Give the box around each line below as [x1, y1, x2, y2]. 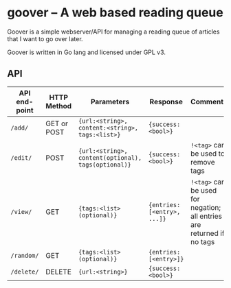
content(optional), [78, 154, 142, 162]
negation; [190, 202, 221, 212]
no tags [190, 237, 215, 246]
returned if [190, 228, 225, 238]
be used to [190, 149, 225, 158]
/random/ [10, 252, 39, 259]
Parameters [90, 97, 130, 106]
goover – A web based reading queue [7, 5, 223, 21]
